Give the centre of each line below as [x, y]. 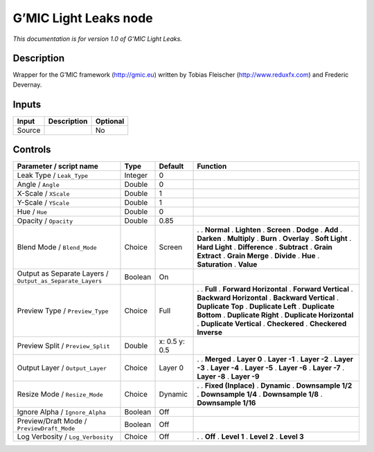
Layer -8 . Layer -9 [228, 377]
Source [29, 130]
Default [171, 166]
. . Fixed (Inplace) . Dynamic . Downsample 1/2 [275, 386]
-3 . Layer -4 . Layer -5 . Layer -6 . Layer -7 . [271, 368]
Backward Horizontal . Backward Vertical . [268, 298]
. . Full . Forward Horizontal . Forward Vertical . [275, 289]
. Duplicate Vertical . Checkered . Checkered [272, 324]
